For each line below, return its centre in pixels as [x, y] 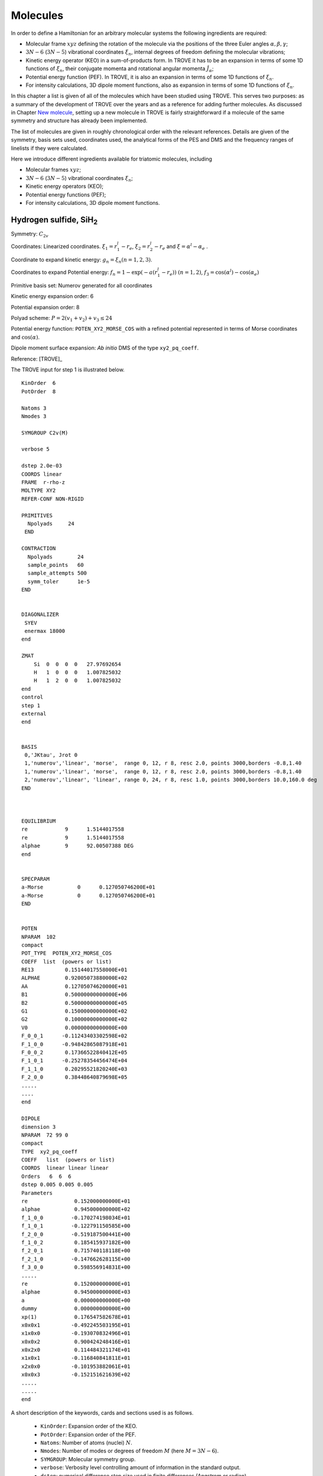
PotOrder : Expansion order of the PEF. [88, 1434]
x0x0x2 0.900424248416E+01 [76, 1341]
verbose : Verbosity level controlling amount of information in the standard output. [141, 1468]
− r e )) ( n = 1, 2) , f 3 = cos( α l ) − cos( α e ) [210, 272]
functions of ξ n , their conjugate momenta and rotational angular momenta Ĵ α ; [120, 69]
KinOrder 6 [39, 383]
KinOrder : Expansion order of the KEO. [89, 1426]
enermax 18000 [45, 631]
